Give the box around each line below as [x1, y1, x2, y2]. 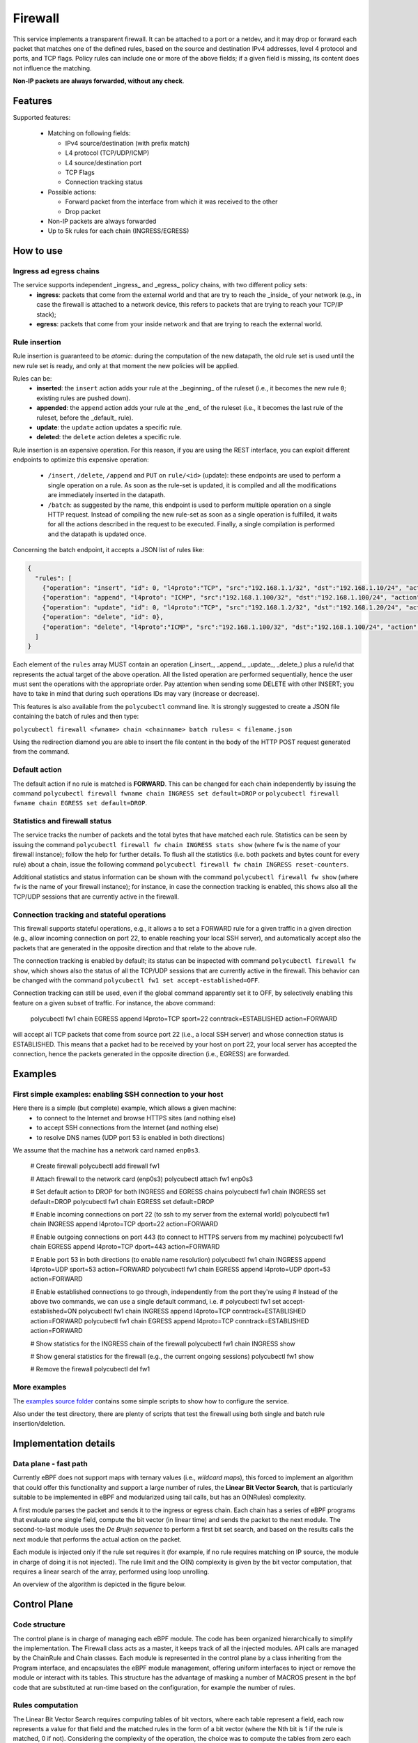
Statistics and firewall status [13, 816, 111, 826]
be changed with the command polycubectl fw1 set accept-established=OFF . [13, 976, 261, 984]
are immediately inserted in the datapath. [47, 491, 166, 499]
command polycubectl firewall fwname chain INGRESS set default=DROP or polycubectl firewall [13, 789, 339, 798]
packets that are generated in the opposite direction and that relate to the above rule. [13, 943, 257, 952]
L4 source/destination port [65, 158, 142, 167]
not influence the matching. [13, 63, 92, 73]
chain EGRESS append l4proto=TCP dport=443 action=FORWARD [30, 1242, 220, 1251]
